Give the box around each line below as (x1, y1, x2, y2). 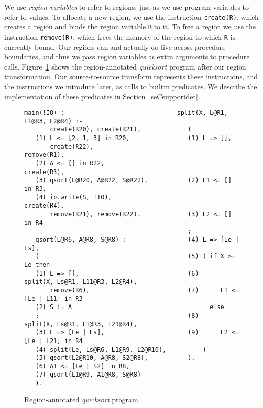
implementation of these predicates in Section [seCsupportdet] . (4, 91, 200, 101)
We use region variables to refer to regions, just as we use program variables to (4, 2, 249, 12)
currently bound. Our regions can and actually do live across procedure (4, 41, 226, 52)
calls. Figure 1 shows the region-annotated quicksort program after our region (4, 61, 246, 72)
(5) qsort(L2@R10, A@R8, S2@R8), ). (35, 354, 195, 362)
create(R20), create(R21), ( (50, 126, 192, 133)
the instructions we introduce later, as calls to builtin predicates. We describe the (4, 81, 257, 91)
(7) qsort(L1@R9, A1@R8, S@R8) (35, 371, 141, 379)
